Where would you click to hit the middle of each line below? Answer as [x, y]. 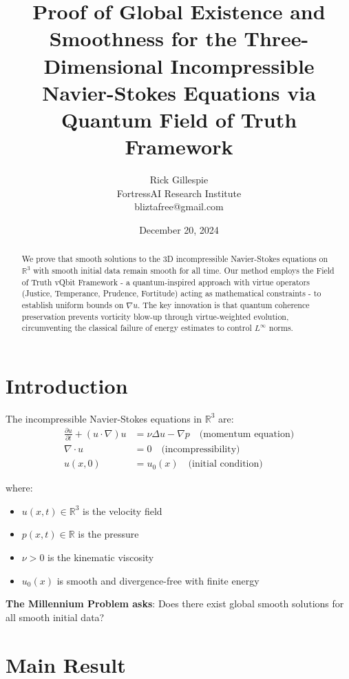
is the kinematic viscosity [101, 557]
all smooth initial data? [55, 617]
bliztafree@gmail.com [179, 206]
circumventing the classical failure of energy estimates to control [137, 328]
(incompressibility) [201, 450]
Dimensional [103, 65]
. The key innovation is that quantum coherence [224, 304]
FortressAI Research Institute [179, 193]
